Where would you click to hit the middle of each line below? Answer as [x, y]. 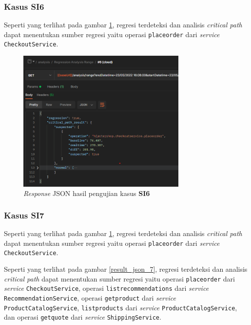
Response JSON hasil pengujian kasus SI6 [87, 193]
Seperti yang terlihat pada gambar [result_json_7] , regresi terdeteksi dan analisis [126, 269]
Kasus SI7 [24, 215]
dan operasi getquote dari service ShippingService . [83, 317]
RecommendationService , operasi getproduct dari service [90, 297]
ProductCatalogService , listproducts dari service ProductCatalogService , [121, 307]
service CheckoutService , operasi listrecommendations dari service [106, 288]
